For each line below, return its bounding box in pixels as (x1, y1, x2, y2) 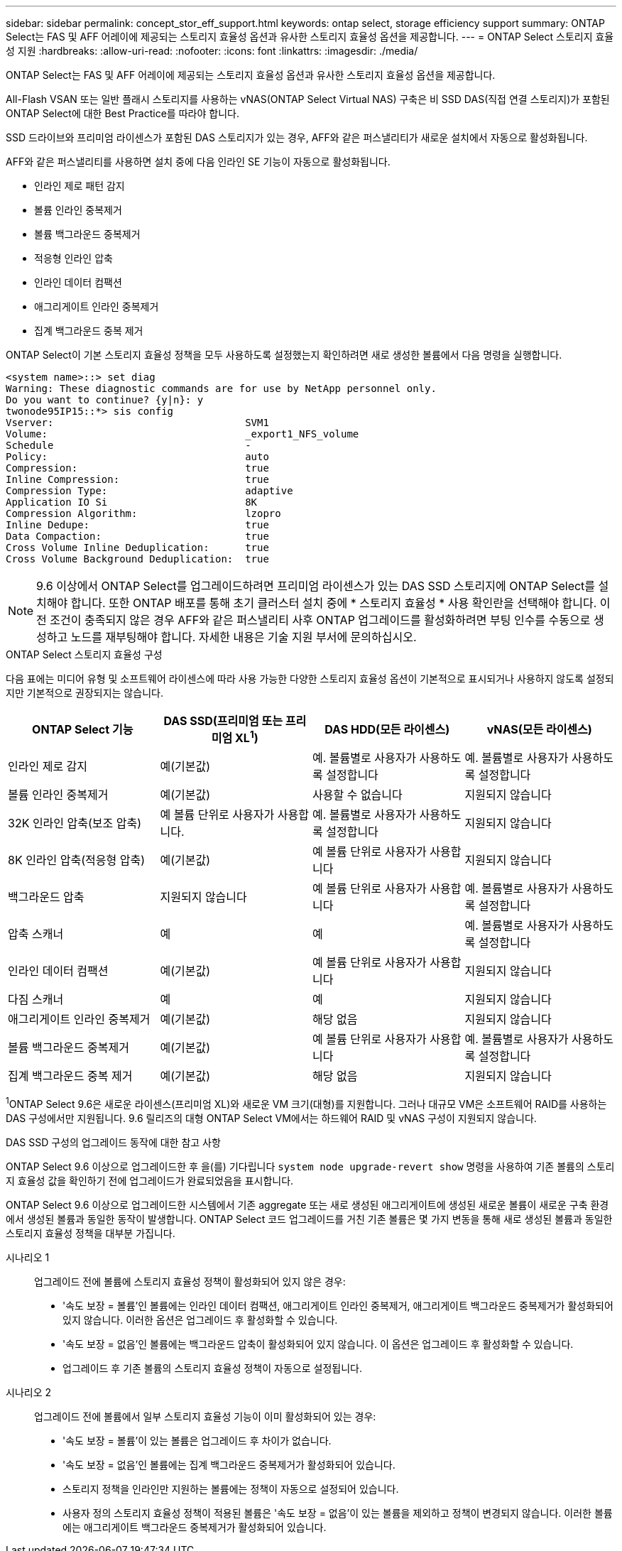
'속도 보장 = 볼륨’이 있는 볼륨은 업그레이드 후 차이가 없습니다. (62, 1434, 332, 1447)
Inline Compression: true (6, 474, 269, 485)
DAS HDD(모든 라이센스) (324, 722, 450, 737)
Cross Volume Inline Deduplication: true (6, 542, 269, 553)
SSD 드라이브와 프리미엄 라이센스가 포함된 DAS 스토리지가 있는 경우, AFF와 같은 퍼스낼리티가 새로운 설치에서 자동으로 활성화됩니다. (6, 131, 588, 143)
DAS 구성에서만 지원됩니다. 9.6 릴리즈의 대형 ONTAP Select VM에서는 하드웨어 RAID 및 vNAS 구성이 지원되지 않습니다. (6, 1111, 537, 1124)
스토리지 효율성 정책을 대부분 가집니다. (6, 1226, 175, 1239)
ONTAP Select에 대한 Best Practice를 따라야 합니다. (6, 107, 239, 119)
